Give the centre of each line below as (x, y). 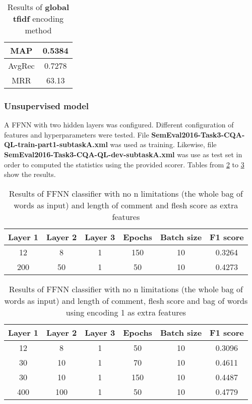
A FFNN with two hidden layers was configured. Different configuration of (119, 125)
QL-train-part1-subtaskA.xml (56, 144)
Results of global (38, 7)
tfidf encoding (38, 18)
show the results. (30, 174)
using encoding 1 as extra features (126, 312)
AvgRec (21, 65)
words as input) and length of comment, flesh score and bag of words (126, 300)
